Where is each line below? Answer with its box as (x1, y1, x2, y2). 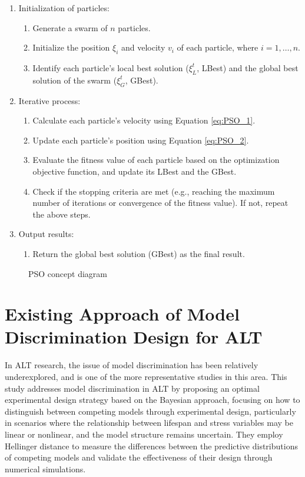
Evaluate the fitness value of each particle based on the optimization (32, 154, 280, 166)
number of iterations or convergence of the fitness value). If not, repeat (32, 196, 289, 209)
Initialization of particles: (18, 2, 110, 14)
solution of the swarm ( (32, 74, 117, 86)
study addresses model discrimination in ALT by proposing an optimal (5, 382, 260, 394)
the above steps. (32, 208, 91, 220)
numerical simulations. (5, 462, 86, 475)
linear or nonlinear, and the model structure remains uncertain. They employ (5, 428, 283, 440)
